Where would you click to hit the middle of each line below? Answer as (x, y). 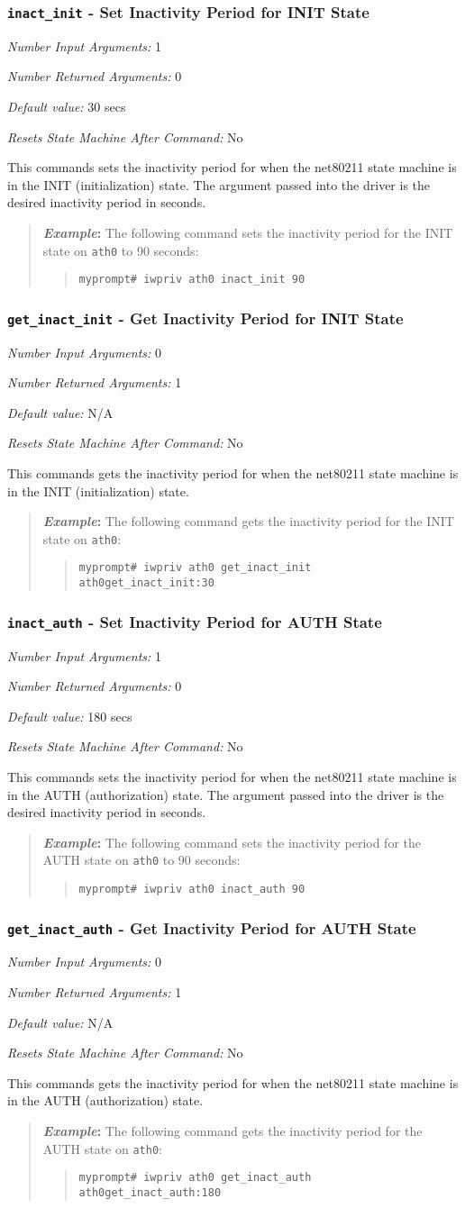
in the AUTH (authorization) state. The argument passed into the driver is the (226, 794)
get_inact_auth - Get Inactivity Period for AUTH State (212, 927)
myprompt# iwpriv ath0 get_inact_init (195, 568)
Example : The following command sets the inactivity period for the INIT (248, 232)
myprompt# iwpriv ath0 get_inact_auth (195, 1178)
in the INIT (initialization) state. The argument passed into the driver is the (219, 184)
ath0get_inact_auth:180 (150, 1192)
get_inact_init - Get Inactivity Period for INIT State (205, 318)
